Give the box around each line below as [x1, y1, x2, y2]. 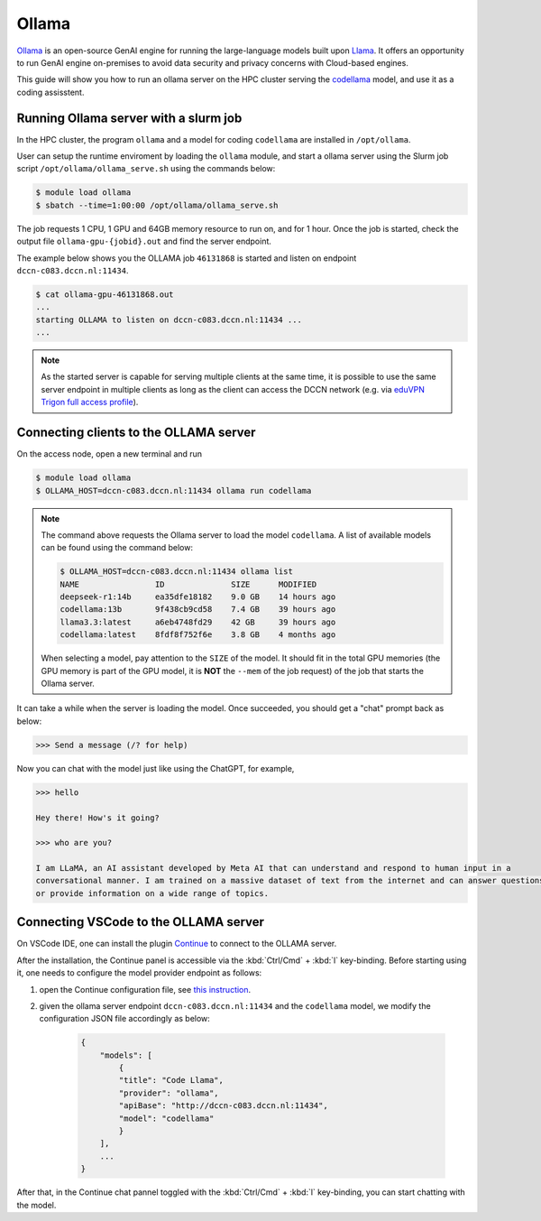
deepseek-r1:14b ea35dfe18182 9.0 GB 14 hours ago [60, 592, 336, 602]
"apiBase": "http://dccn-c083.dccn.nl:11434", [118, 1101, 328, 1111]
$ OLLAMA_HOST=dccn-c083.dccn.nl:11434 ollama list [60, 567, 293, 577]
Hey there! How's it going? [35, 812, 160, 823]
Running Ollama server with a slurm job [16, 110, 243, 125]
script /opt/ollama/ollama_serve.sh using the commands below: [16, 163, 276, 174]
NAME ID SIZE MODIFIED [60, 578, 317, 589]
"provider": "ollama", [118, 1087, 220, 1098]
